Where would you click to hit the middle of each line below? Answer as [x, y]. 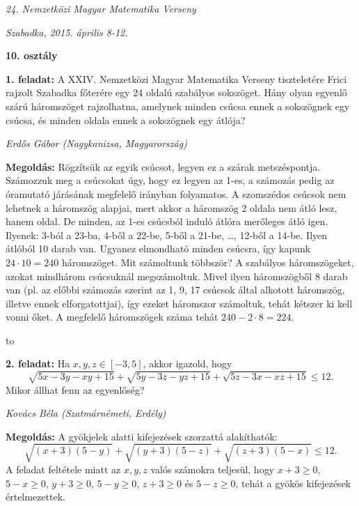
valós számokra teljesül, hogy [213, 469]
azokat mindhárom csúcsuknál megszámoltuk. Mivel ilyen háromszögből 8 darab [177, 276]
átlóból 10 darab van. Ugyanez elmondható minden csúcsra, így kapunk [158, 248]
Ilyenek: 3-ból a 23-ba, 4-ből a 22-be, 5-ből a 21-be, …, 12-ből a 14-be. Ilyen [167, 235]
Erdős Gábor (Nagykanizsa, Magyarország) [96, 143]
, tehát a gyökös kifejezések [293, 483]
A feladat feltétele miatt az [63, 469]
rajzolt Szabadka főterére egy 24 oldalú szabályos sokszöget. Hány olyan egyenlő [176, 92]
